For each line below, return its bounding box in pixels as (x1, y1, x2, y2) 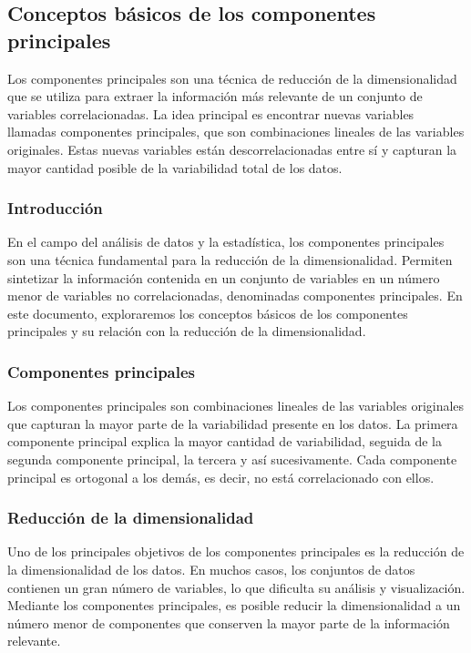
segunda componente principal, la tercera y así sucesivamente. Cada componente (7, 449, 457, 468)
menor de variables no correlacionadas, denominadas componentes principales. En (7, 286, 463, 305)
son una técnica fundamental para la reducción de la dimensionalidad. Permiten (7, 250, 453, 269)
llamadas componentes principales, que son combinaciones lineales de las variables (7, 122, 465, 141)
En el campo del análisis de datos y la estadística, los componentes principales (7, 232, 445, 251)
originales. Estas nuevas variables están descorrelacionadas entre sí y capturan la (7, 139, 457, 158)
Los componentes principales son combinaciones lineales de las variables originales (7, 396, 465, 415)
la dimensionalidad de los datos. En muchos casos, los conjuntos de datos (7, 559, 415, 578)
